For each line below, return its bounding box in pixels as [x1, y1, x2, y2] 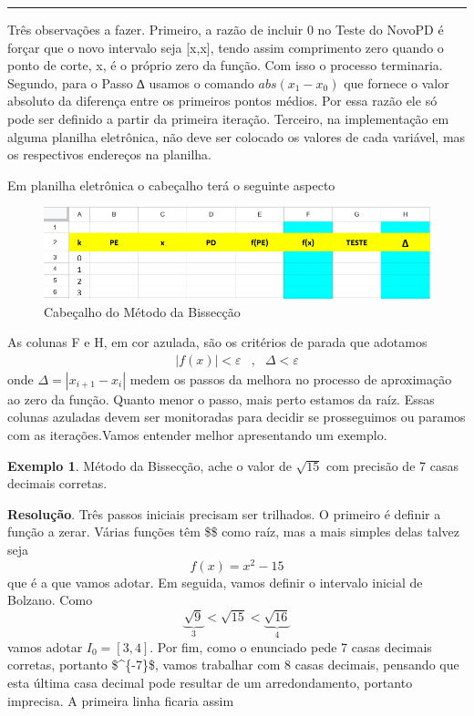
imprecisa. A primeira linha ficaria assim [7, 690, 234, 710]
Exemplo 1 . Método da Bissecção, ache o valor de [7, 455, 292, 475]
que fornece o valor [344, 73, 449, 92]
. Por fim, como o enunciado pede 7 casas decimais [149, 637, 432, 656]
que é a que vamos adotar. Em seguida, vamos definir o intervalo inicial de [7, 572, 423, 591]
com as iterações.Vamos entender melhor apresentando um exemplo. [7, 425, 387, 445]
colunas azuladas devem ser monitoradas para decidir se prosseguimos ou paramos [7, 407, 466, 426]
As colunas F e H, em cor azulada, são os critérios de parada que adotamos [7, 332, 428, 352]
